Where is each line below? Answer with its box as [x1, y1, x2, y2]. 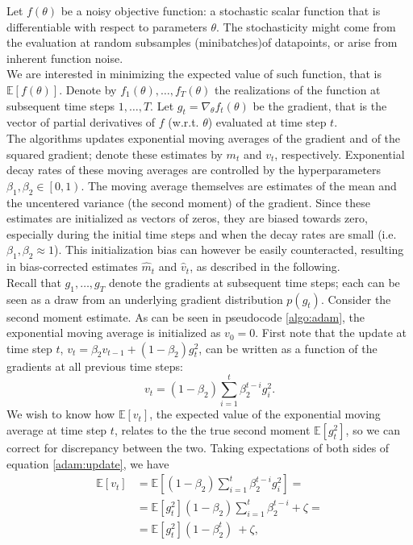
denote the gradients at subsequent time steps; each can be [108, 273, 400, 290]
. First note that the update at [255, 324, 407, 341]
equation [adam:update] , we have [6, 455, 169, 472]
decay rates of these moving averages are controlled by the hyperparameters [6, 161, 382, 178]
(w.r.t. [168, 114, 199, 131]
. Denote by [59, 81, 117, 98]
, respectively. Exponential [274, 145, 405, 162]
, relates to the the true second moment [114, 422, 311, 438]
